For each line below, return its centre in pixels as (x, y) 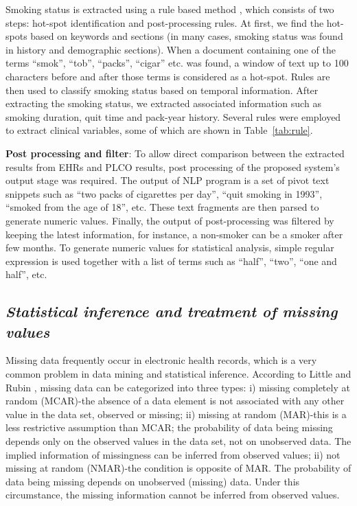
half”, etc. (26, 274)
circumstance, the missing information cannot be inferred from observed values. (173, 495)
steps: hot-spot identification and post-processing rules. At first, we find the (165, 22)
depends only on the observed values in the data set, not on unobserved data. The (178, 441)
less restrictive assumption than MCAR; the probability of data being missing (169, 427)
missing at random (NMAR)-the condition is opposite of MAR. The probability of (178, 468)
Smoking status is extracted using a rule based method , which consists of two (170, 9)
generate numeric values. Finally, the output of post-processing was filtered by (170, 220)
